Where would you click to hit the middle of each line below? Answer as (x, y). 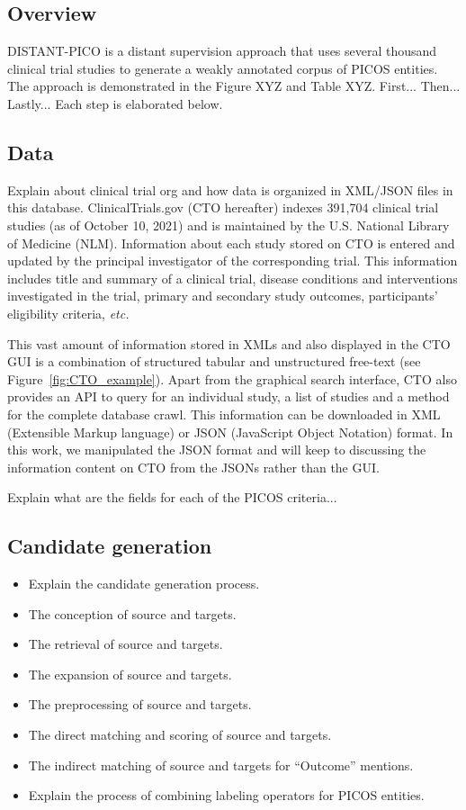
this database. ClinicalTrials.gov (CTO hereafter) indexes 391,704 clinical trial (223, 207)
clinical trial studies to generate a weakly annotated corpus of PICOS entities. (223, 68)
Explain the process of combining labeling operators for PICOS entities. (226, 795)
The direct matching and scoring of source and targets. (180, 735)
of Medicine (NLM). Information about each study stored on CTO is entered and (231, 243)
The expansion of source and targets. (130, 674)
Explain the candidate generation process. (144, 584)
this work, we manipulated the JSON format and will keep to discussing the (217, 450)
